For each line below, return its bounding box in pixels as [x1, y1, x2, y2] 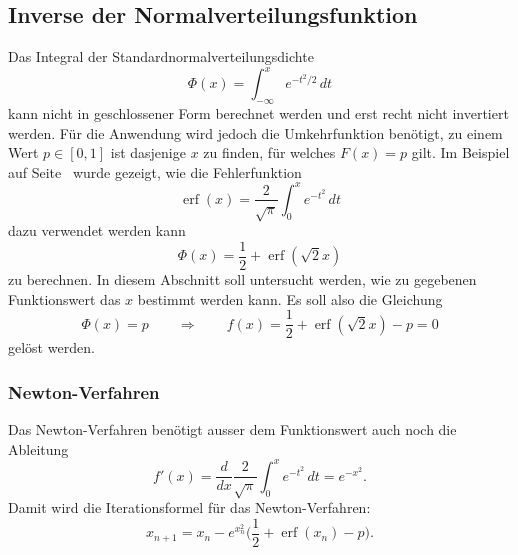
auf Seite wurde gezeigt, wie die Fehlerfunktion [8, 161, 302, 182]
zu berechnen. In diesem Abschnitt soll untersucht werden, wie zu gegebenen [8, 268, 477, 289]
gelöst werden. [8, 337, 95, 358]
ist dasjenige [110, 142, 186, 163]
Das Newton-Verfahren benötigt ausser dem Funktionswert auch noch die [8, 419, 457, 440]
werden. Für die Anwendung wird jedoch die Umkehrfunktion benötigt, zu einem [8, 122, 503, 143]
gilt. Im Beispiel [411, 142, 510, 163]
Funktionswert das [8, 288, 121, 309]
